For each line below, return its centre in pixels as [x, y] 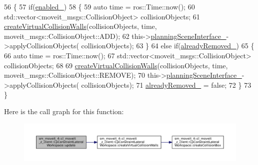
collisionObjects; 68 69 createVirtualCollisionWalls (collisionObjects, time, [116, 65]
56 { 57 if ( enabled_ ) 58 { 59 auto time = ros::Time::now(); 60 [99, 6]
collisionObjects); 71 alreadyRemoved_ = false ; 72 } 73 [166, 84]
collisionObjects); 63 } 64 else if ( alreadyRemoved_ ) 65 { [168, 46]
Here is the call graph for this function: [64, 111]
